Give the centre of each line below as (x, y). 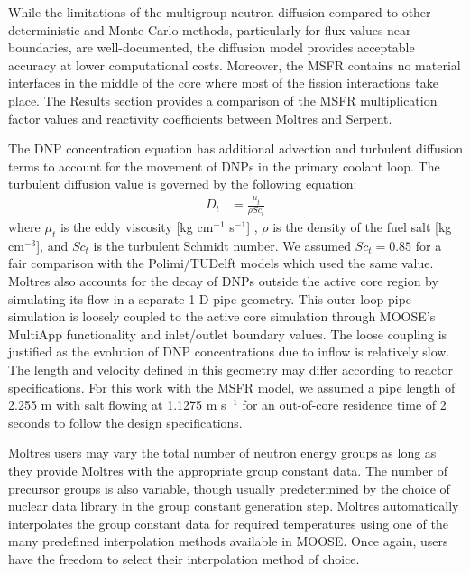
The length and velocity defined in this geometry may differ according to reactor (230, 370)
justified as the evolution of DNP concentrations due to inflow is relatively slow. (229, 352)
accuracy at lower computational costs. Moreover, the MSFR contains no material (235, 65)
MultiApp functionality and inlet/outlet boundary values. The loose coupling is (228, 333)
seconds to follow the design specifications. (125, 422)
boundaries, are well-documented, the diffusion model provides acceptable (212, 47)
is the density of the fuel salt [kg (362, 227)
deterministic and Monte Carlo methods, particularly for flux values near (210, 29)
